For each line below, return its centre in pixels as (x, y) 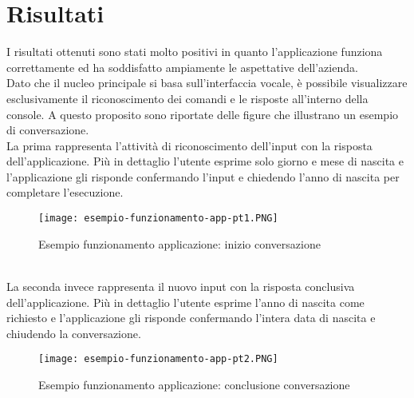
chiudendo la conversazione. (74, 333)
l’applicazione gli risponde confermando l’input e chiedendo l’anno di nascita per (203, 176)
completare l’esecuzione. (65, 192)
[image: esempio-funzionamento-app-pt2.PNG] (158, 359)
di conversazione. (48, 130)
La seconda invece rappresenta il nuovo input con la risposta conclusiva (181, 286)
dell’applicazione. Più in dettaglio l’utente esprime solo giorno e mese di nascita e (205, 161)
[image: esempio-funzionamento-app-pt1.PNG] (158, 219)
